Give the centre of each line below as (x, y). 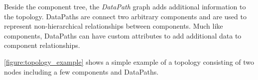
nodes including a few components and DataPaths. (81, 71)
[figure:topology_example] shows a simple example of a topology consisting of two (129, 61)
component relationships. (42, 45)
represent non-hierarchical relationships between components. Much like (114, 26)
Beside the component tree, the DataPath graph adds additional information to (125, 6)
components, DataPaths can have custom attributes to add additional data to (123, 35)
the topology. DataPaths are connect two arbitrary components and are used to (125, 16)
